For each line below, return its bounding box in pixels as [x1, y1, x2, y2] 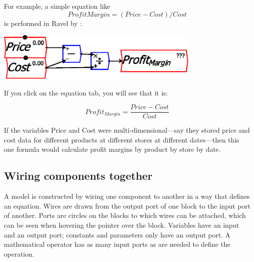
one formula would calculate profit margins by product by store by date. [4, 144, 221, 154]
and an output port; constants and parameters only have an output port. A [4, 229, 231, 239]
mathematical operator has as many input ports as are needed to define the [4, 239, 231, 249]
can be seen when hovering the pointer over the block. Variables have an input [4, 219, 239, 230]
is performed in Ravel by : [4, 18, 82, 28]
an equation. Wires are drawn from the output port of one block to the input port [4, 200, 251, 211]
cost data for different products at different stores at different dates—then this [4, 134, 239, 144]
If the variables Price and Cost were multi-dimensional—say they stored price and [4, 125, 250, 135]
